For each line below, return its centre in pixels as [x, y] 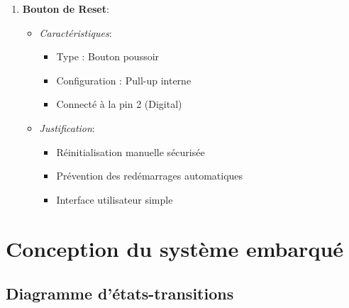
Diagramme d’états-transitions [120, 293]
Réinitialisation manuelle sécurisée [131, 152]
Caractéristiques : [76, 32]
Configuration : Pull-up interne [124, 80]
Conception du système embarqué [175, 248]
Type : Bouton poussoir [108, 56]
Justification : [67, 127]
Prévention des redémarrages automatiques [150, 176]
